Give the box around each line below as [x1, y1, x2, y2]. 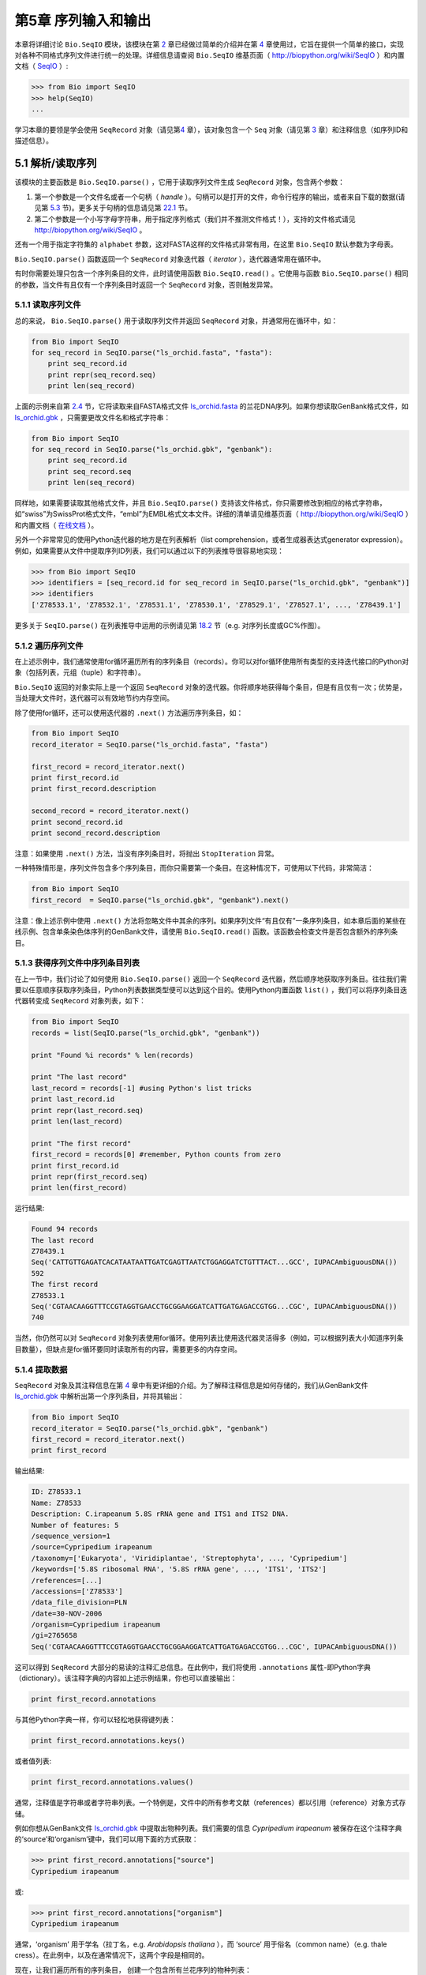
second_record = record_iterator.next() [31, 807, 189, 815]
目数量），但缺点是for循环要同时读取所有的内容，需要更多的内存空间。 [14, 1344, 242, 1354]
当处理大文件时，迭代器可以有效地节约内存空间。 [14, 694, 174, 703]
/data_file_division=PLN [31, 1598, 128, 1607]
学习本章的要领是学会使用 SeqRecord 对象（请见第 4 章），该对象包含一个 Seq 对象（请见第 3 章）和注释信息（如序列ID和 [14, 125, 409, 134]
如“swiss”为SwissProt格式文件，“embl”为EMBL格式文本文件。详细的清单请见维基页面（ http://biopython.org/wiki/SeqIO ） [14, 510, 409, 519]
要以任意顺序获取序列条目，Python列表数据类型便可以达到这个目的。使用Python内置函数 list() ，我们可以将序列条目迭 [14, 985, 408, 995]
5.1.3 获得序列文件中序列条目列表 [14, 957, 140, 969]
